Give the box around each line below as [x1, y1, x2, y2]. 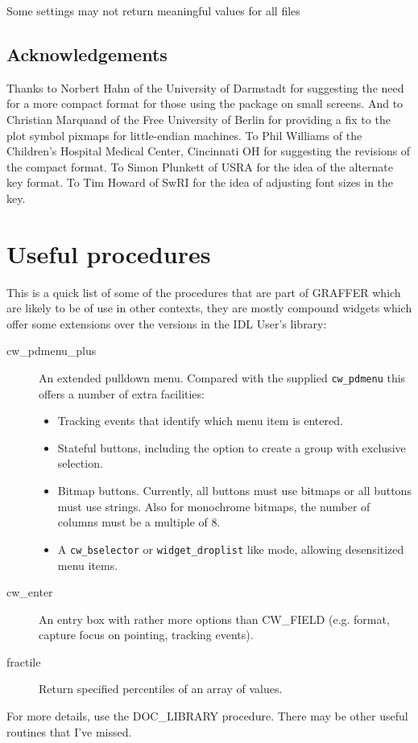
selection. [57, 455, 103, 472]
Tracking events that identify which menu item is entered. [57, 412, 343, 429]
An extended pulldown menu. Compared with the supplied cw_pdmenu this [39, 369, 406, 386]
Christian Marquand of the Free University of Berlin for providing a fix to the [6, 110, 391, 127]
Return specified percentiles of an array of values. [39, 680, 283, 697]
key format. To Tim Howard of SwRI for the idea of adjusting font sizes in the [6, 174, 394, 191]
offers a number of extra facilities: [39, 385, 205, 402]
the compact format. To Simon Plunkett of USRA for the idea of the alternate [6, 158, 394, 175]
